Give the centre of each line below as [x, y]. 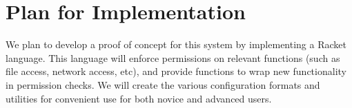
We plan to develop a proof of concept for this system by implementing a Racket [176, 44]
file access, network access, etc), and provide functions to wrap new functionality [176, 71]
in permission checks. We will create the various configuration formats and [163, 84]
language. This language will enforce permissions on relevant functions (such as [173, 57]
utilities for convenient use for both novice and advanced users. [139, 98]
